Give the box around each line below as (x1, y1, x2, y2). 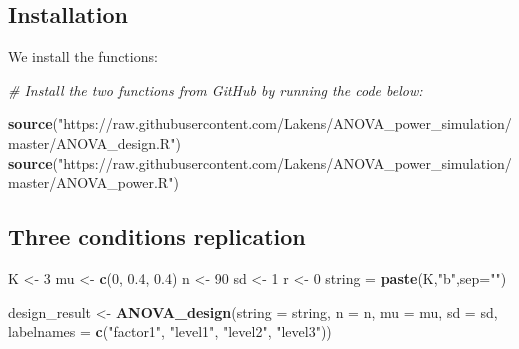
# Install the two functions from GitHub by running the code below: (8, 79, 423, 100)
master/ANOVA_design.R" (8, 132, 176, 153)
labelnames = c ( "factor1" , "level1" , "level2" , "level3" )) (8, 321, 332, 342)
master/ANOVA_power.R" (8, 172, 174, 193)
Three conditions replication (8, 221, 306, 252)
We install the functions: (8, 46, 158, 67)
